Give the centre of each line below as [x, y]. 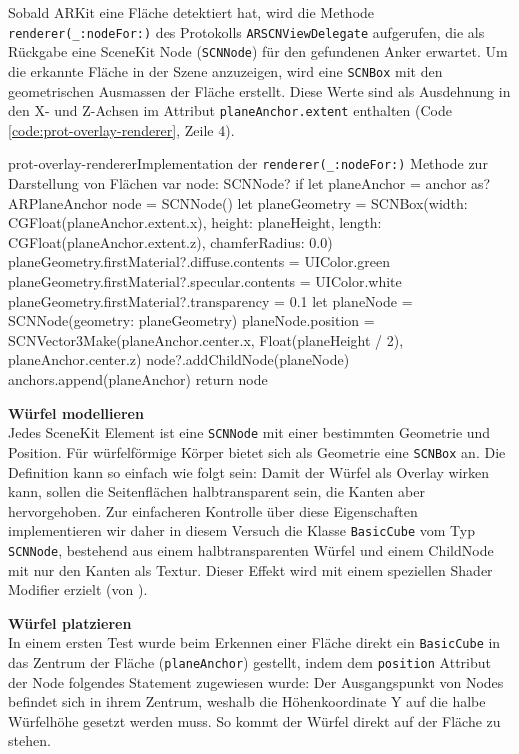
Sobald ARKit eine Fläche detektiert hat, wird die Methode [191, 12]
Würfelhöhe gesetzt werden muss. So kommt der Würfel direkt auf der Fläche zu [254, 720]
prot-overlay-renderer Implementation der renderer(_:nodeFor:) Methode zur [248, 163]
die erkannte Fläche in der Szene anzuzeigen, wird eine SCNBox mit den [225, 70]
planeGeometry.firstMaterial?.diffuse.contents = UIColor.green [199, 261]
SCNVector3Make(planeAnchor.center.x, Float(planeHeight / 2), [206, 339]
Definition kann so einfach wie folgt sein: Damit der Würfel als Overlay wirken [249, 471]
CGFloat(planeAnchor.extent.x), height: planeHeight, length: [195, 222]
